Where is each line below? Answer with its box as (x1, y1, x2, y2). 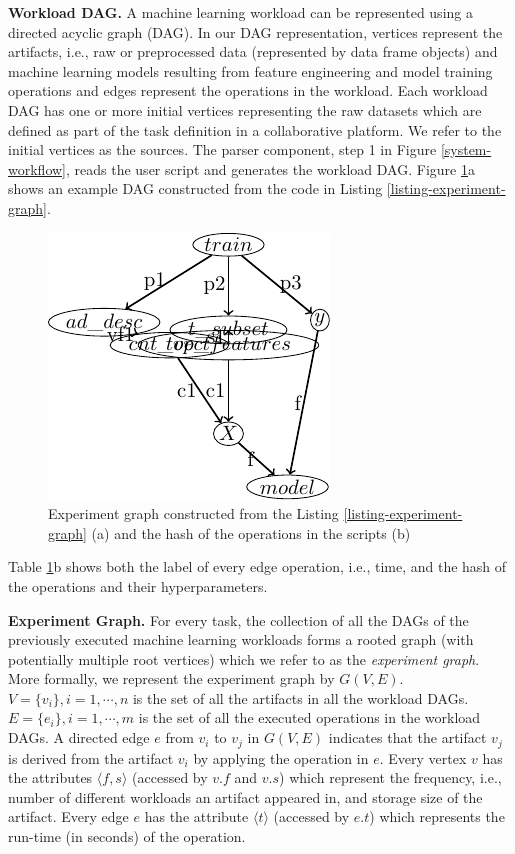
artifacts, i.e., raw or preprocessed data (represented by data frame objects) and (8, 41, 498, 62)
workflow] (8, 158, 66, 179)
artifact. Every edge (8, 806, 129, 827)
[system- (440, 139, 492, 160)
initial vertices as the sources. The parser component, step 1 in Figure (8, 139, 437, 160)
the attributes (8, 767, 93, 788)
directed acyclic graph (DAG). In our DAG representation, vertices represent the (8, 21, 503, 42)
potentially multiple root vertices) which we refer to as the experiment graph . (8, 648, 480, 669)
